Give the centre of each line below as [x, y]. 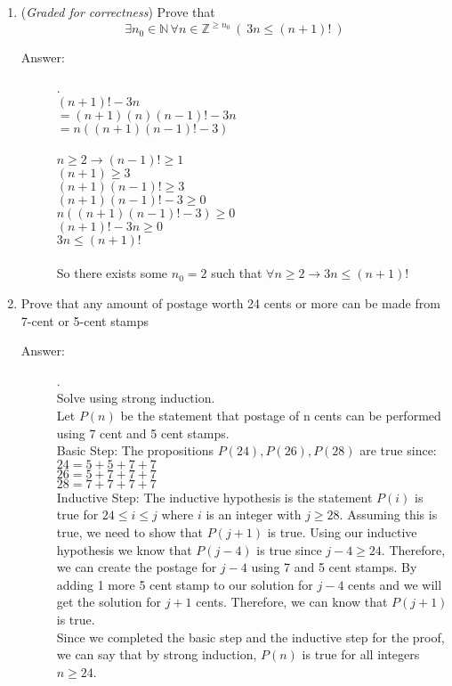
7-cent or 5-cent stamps [85, 320]
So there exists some [112, 273]
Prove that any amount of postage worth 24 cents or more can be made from [230, 303]
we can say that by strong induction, [157, 654]
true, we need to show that [130, 532]
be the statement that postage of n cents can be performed [281, 416]
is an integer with [254, 514]
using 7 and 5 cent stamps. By [334, 567]
